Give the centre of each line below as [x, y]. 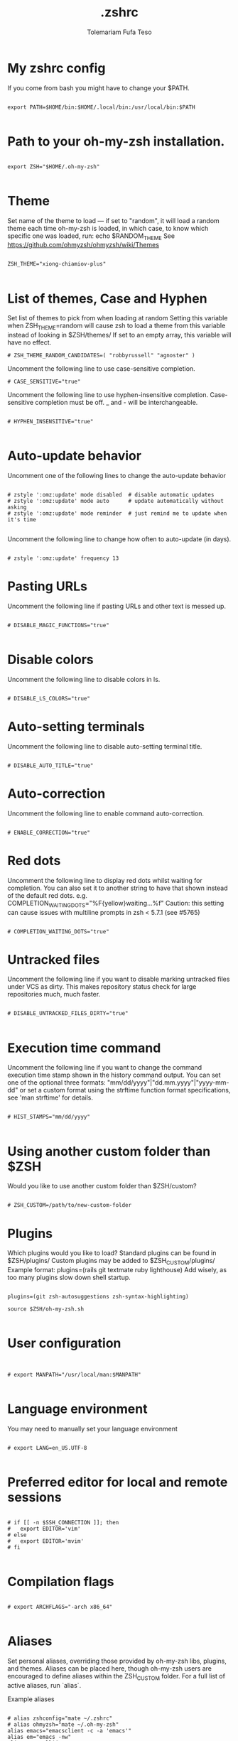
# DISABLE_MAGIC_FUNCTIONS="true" [59, 625]
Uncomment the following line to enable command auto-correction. [106, 813]
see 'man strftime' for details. [50, 1097]
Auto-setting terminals [76, 727]
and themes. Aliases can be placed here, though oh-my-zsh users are [109, 1668]
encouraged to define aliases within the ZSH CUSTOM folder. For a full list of [117, 1677]
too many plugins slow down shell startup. [69, 1278]
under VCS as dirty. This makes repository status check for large [102, 987]
